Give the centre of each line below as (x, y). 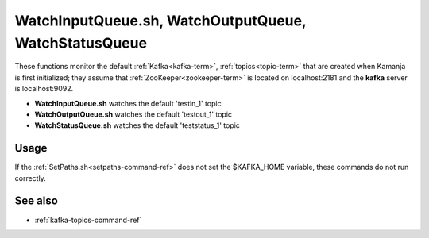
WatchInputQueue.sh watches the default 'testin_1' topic (128, 103)
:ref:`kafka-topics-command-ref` (88, 220)
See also (37, 201)
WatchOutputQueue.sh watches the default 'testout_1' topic (133, 114)
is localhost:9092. (44, 89)
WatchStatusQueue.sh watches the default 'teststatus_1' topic (137, 125)
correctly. (31, 178)
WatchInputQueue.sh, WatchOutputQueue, (160, 21)
